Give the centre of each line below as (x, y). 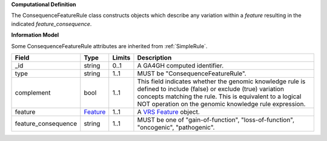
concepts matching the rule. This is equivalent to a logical (219, 96)
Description (154, 57)
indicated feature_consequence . (51, 23)
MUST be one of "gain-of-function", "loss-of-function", (216, 119)
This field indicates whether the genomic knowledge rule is (221, 81)
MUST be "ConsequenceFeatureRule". (192, 74)
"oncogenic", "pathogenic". (176, 127)
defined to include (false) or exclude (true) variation (211, 89)
